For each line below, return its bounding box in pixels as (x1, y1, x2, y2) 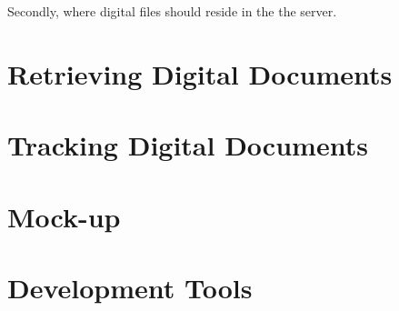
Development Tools (7, 268, 253, 306)
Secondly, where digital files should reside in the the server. (7, 2, 337, 20)
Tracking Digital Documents (7, 126, 368, 164)
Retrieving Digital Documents (7, 55, 393, 92)
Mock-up (7, 197, 121, 235)
